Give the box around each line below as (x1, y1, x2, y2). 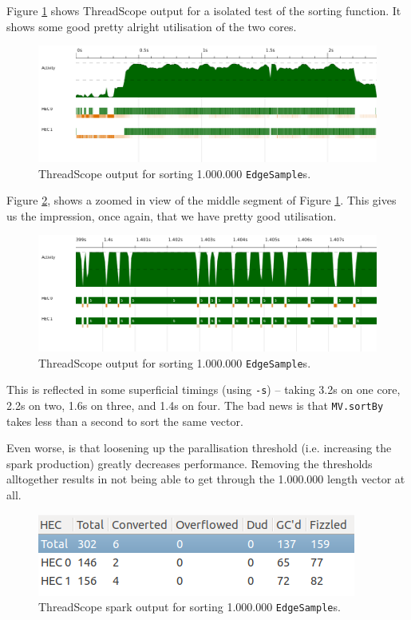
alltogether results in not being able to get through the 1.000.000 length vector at (6, 471, 405, 487)
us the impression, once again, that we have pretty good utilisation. (6, 207, 337, 224)
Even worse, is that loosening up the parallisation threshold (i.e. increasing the (6, 439, 392, 456)
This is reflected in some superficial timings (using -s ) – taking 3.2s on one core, (6, 381, 401, 398)
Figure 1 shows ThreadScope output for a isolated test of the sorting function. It (6, 2, 401, 18)
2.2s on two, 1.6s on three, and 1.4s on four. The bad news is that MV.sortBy (6, 397, 384, 414)
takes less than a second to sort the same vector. (6, 412, 243, 429)
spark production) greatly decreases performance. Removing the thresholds (6, 455, 373, 471)
